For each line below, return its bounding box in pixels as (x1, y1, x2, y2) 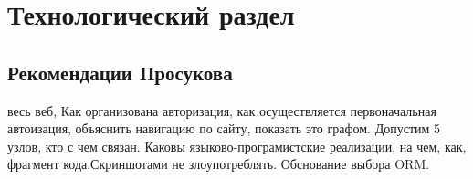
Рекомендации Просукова (7, 58, 233, 86)
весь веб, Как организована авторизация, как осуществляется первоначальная (7, 100, 436, 120)
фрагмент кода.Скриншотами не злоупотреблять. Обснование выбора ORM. (7, 154, 430, 174)
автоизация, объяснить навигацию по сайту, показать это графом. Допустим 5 (7, 119, 441, 138)
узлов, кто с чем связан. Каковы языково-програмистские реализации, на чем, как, (7, 136, 467, 155)
